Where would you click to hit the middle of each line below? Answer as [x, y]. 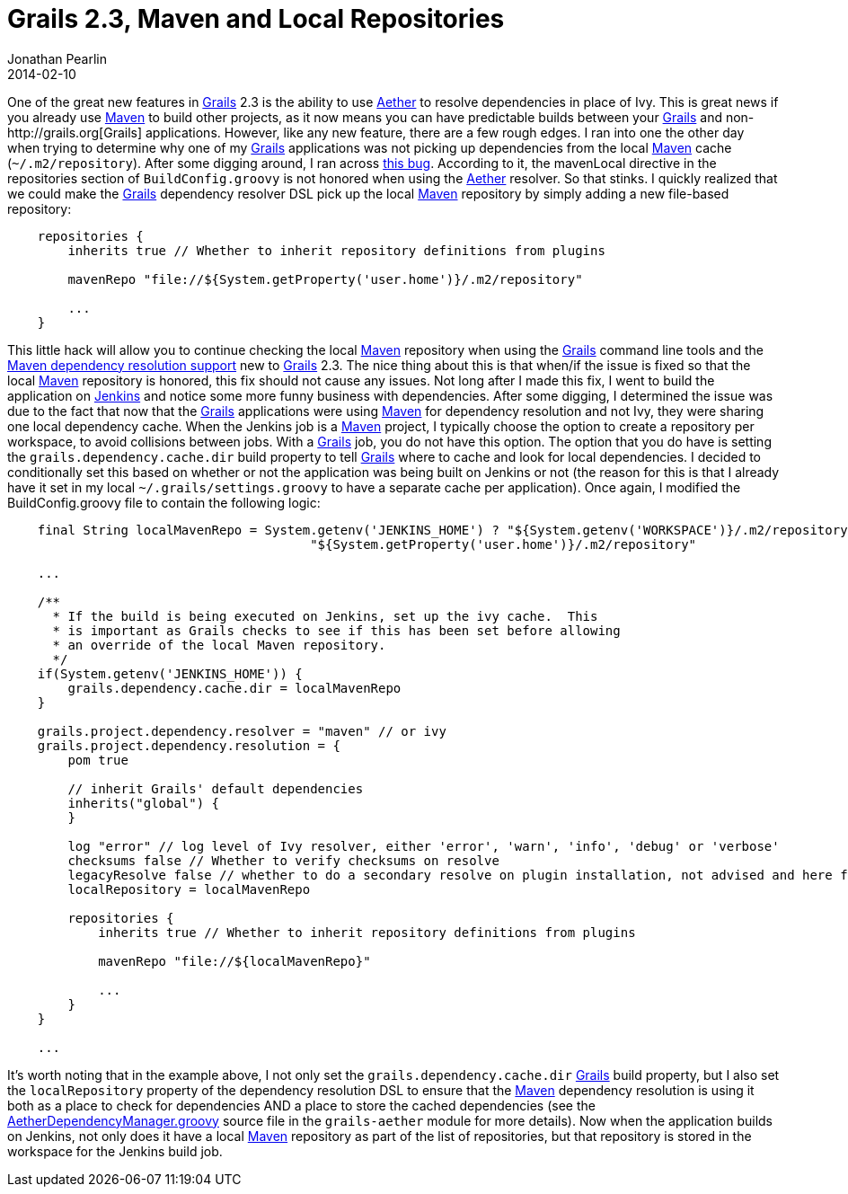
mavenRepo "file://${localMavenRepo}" [234, 961]
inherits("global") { [144, 803]
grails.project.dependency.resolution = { [189, 745]
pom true [98, 760]
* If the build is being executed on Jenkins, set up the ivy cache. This [325, 616]
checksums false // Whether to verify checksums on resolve [283, 860]
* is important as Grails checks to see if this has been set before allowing [336, 630]
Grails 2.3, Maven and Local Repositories [256, 19]
